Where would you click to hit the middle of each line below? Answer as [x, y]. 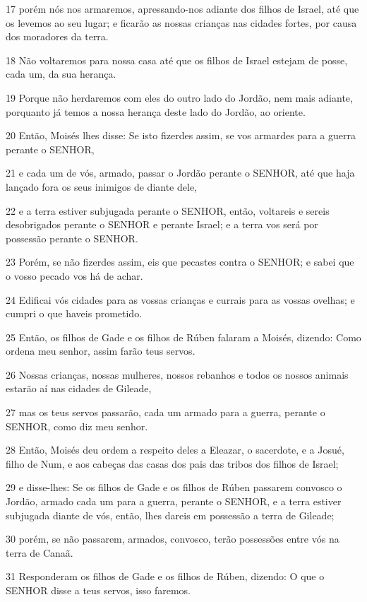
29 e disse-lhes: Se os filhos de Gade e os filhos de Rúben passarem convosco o [174, 487]
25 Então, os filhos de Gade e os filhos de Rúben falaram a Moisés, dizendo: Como [183, 337]
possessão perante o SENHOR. [72, 238]
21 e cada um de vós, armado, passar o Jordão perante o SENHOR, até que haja [180, 173]
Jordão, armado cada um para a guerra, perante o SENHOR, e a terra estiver [174, 501]
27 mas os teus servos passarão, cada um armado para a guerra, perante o [166, 412]
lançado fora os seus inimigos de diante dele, [101, 186]
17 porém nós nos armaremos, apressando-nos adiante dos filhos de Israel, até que [182, 8]
